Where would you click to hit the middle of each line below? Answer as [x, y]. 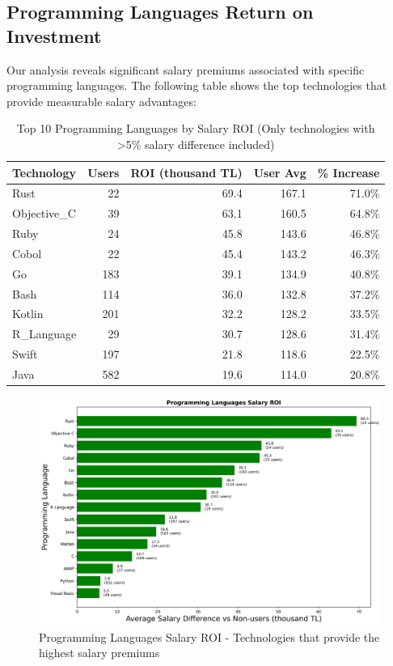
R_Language [44, 334]
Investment [54, 35]
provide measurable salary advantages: [101, 101]
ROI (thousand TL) [186, 172]
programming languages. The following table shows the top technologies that [197, 85]
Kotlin [28, 314]
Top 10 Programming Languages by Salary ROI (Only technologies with [196, 128]
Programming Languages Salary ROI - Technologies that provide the [209, 636]
